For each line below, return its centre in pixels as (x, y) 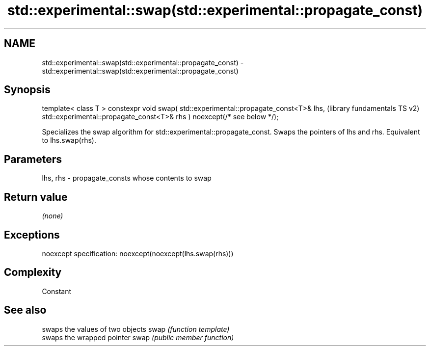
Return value (36, 197)
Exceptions (32, 235)
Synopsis (27, 90)
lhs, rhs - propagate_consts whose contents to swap (127, 178)
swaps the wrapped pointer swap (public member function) (138, 337)
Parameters (33, 159)
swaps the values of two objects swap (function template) (136, 329)
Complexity (33, 272)
